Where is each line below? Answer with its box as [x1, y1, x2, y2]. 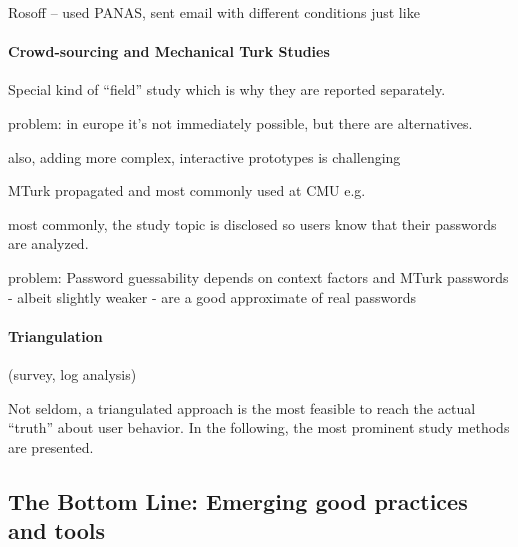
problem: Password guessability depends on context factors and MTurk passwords [8, 266, 509, 287]
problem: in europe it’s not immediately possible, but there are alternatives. [8, 112, 473, 133]
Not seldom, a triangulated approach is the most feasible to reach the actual [8, 397, 476, 418]
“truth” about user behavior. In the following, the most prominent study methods [8, 417, 510, 438]
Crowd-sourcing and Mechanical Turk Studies [8, 41, 330, 62]
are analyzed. [8, 233, 89, 254]
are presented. [8, 436, 94, 457]
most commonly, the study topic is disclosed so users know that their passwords [8, 213, 497, 234]
